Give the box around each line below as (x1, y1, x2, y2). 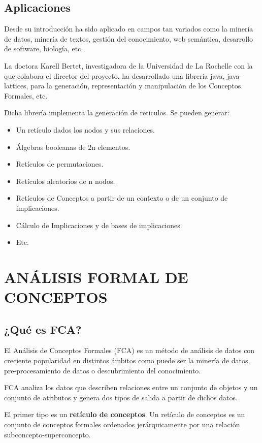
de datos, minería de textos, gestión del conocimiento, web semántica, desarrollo (4, 33, 253, 44)
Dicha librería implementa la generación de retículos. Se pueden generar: (4, 107, 230, 118)
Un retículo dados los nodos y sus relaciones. (16, 124, 155, 135)
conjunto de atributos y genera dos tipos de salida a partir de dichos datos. (4, 392, 238, 402)
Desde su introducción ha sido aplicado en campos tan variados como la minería (4, 23, 253, 34)
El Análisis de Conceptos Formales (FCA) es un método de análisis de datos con (4, 345, 255, 356)
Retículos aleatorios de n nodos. (16, 175, 115, 186)
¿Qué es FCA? (4, 321, 82, 337)
